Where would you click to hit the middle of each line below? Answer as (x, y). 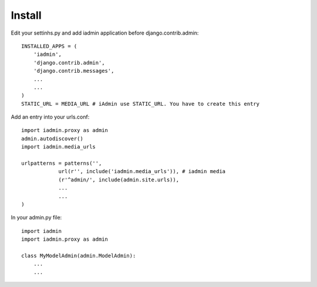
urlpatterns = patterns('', (62, 163)
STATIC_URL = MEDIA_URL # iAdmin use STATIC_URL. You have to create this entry (141, 104)
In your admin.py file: (36, 218)
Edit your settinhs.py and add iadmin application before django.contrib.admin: (105, 33)
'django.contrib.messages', (74, 71)
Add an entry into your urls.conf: (50, 117)
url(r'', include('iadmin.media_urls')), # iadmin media (142, 171)
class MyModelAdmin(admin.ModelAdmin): (79, 256)
